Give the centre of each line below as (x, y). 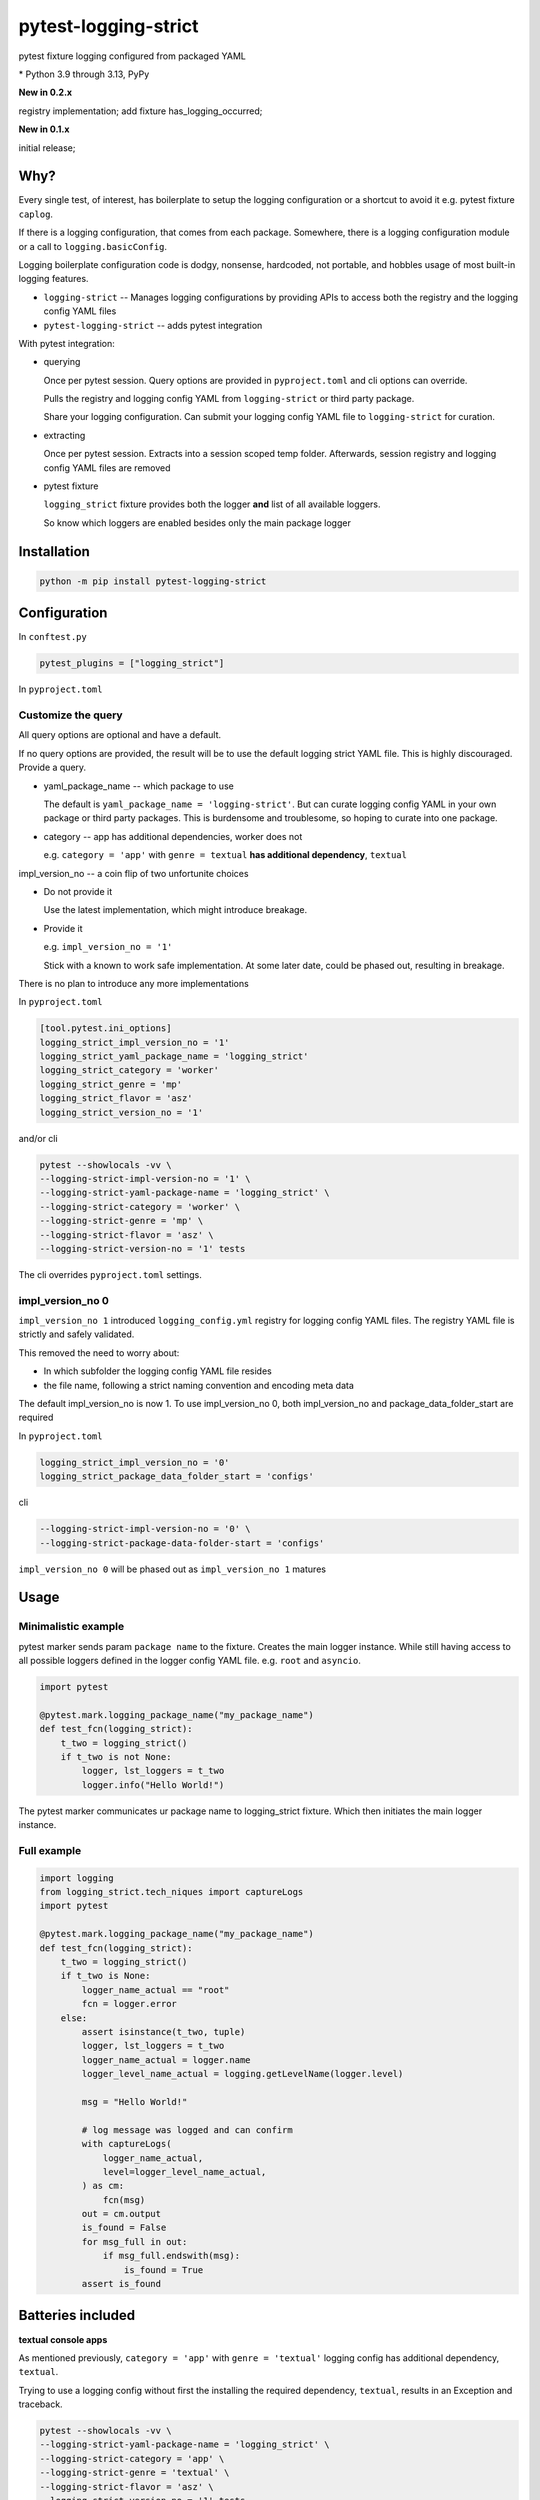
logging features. (53, 279)
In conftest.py (52, 637)
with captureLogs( (126, 2144)
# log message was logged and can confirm (187, 2129)
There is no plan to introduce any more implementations (133, 983)
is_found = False (124, 2228)
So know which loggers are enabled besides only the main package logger (197, 522)
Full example (50, 1850)
